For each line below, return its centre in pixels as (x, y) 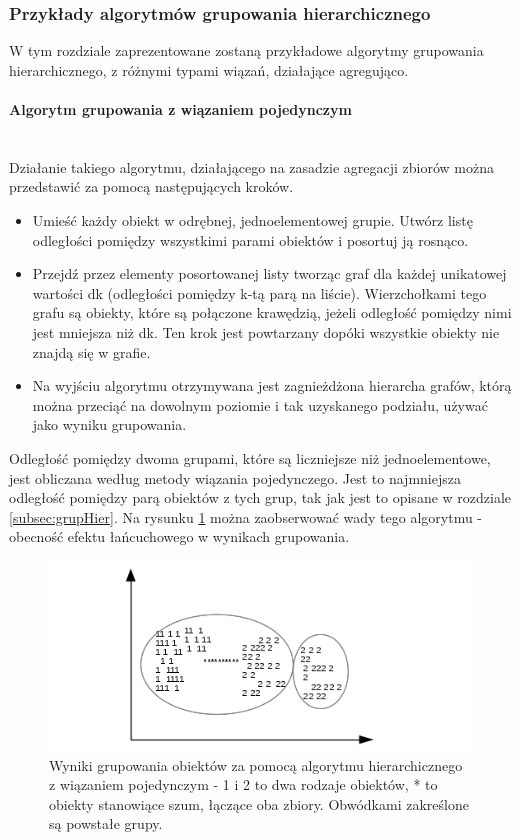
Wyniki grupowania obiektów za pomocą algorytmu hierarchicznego (256, 764)
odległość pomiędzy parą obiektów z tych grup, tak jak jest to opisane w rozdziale (260, 497)
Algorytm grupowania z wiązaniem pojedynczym (180, 109)
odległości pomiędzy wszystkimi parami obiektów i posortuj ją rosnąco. (250, 239)
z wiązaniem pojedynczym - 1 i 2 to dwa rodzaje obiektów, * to (243, 784)
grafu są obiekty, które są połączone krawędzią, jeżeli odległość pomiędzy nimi (272, 312)
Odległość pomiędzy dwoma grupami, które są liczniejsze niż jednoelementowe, (250, 457)
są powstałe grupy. (106, 823)
